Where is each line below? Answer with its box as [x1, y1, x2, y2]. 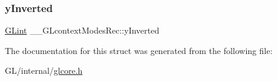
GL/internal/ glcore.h [5, 64, 83, 77]
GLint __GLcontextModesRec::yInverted [5, 24, 160, 37]
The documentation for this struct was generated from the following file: [5, 44, 273, 56]
